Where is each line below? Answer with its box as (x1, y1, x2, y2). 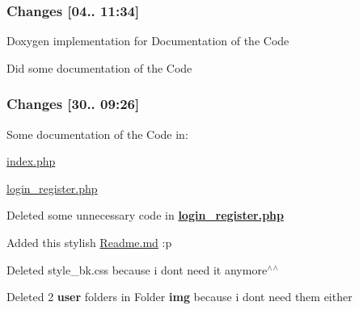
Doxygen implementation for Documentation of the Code (6, 32, 289, 49)
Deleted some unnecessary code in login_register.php (6, 207, 284, 224)
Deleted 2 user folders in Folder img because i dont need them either (6, 288, 353, 305)
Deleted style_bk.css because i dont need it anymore (6, 261, 268, 278)
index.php (6, 153, 56, 170)
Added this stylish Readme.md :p (6, 234, 172, 250)
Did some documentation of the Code (6, 59, 192, 76)
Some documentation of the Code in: (6, 125, 188, 142)
